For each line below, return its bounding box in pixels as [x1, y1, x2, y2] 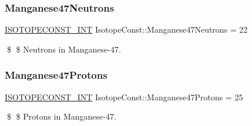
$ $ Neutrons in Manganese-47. [6, 43, 121, 55]
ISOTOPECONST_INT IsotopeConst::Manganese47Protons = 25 [5, 90, 243, 103]
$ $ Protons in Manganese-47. [6, 110, 116, 123]
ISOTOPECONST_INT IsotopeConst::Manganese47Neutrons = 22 [5, 23, 248, 36]
